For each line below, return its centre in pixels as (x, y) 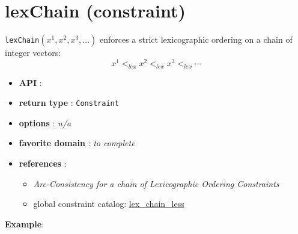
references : (43, 163)
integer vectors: (33, 53)
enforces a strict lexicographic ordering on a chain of (196, 39)
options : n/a (45, 122)
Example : (25, 223)
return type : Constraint (69, 103)
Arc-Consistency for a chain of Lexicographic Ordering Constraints (156, 183)
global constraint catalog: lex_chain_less (109, 204)
